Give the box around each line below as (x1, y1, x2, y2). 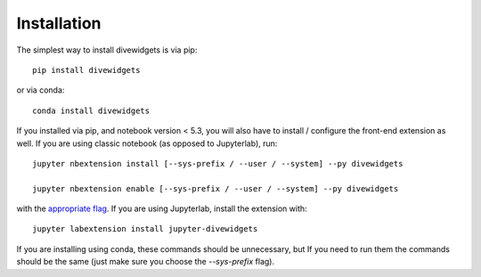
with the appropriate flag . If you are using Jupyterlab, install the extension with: (16, 203, 307, 214)
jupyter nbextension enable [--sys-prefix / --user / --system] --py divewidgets (32, 183, 399, 193)
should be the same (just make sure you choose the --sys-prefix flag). (16, 257, 275, 267)
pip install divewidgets (32, 65, 141, 75)
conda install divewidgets (32, 105, 151, 116)
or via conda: (16, 85, 65, 95)
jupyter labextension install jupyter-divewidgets (32, 224, 258, 234)
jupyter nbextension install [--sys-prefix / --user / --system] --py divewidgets (32, 159, 404, 168)
